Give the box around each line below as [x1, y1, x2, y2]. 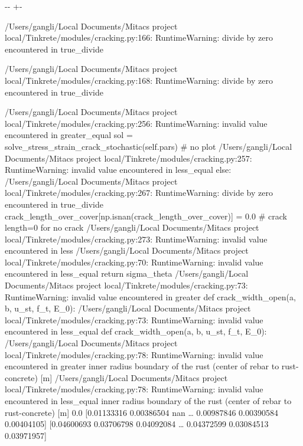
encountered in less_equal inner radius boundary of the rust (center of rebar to [5, 395, 292, 406]
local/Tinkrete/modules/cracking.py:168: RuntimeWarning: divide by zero [5, 74, 273, 86]
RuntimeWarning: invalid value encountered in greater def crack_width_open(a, [5, 290, 296, 303]
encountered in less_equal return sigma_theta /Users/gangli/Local [5, 267, 249, 280]
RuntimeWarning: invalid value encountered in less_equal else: [5, 163, 232, 176]
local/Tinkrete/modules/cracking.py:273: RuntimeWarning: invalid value [5, 232, 268, 245]
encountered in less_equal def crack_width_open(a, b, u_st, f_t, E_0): [5, 325, 267, 337]
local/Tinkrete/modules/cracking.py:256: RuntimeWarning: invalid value [5, 117, 268, 129]
